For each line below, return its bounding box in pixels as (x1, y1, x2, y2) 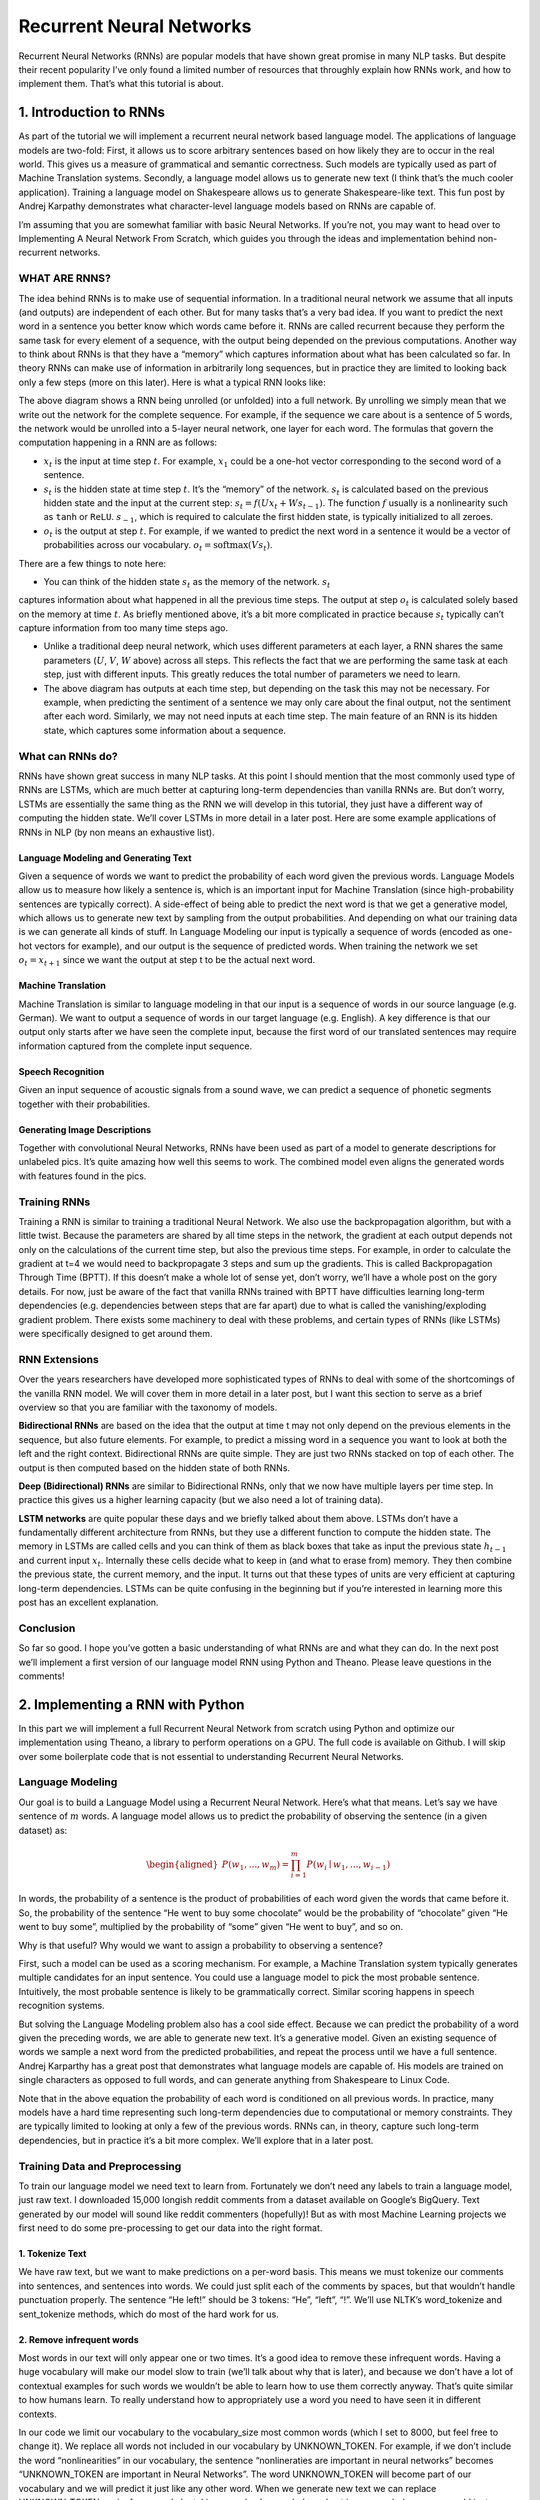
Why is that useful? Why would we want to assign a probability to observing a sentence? (18, 1939, 384, 1951)
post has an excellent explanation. (18, 1596, 159, 1609)
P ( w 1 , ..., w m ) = (221, 1858, 290, 1872)
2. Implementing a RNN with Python (18, 1696, 245, 1713)
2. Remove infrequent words (18, 2333, 139, 2345)
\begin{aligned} (146, 1858, 219, 1870)
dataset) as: (18, 1824, 68, 1836)
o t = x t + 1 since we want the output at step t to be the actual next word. (18, 954, 316, 969)
